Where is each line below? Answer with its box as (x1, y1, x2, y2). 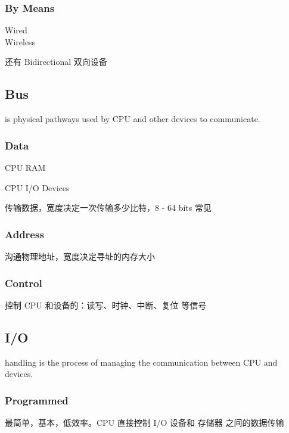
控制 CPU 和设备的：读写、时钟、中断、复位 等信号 (5, 298, 207, 311)
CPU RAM (5, 161, 46, 174)
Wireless (5, 35, 36, 48)
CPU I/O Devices (5, 181, 70, 194)
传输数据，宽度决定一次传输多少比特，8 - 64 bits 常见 (5, 201, 212, 214)
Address (5, 226, 44, 241)
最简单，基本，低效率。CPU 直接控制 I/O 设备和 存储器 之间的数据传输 (5, 416, 284, 429)
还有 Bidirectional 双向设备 (5, 55, 107, 68)
